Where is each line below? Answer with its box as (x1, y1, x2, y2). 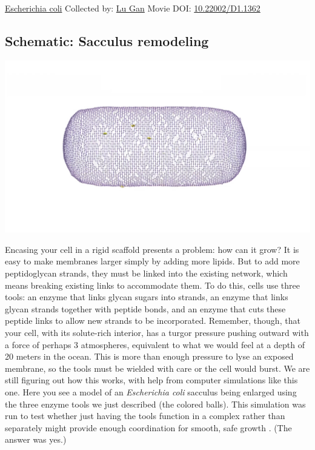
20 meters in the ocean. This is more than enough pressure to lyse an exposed (5, 350, 294, 363)
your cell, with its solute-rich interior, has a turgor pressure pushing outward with (5, 326, 309, 339)
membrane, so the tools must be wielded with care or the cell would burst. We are (5, 361, 310, 374)
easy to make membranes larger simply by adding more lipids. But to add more (5, 255, 300, 267)
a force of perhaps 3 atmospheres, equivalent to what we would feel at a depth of (5, 338, 305, 351)
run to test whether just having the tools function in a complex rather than (5, 409, 285, 422)
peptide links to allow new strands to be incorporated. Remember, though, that (5, 314, 300, 327)
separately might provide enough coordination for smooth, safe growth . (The (5, 421, 292, 434)
